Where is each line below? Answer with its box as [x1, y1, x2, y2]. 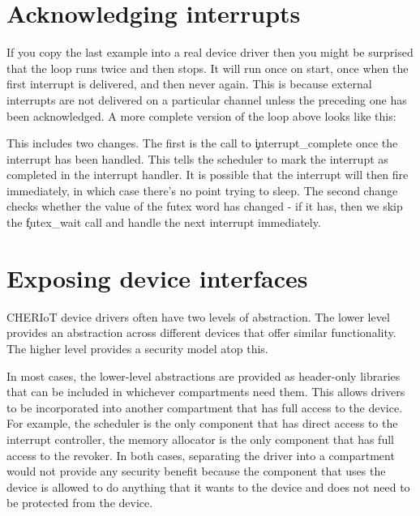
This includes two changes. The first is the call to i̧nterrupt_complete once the [6, 134, 398, 151]
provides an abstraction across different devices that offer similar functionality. [6, 324, 396, 341]
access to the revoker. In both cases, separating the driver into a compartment [6, 446, 395, 463]
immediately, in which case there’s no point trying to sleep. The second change [6, 181, 398, 198]
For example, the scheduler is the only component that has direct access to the [6, 415, 398, 432]
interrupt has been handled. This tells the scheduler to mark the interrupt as [6, 150, 388, 167]
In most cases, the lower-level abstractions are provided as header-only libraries [6, 367, 401, 384]
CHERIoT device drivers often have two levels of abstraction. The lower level [6, 308, 390, 325]
